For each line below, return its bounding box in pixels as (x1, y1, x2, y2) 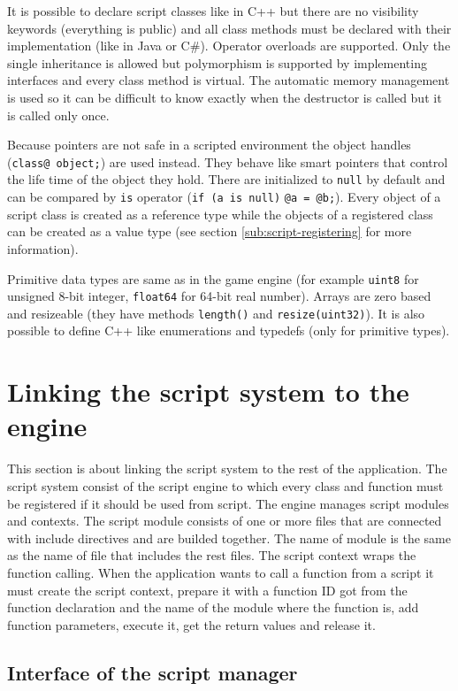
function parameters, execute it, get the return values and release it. (7, 615, 376, 633)
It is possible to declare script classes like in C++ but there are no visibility (7, 2, 419, 19)
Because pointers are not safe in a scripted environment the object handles (7, 135, 411, 154)
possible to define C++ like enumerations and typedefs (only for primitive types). (7, 321, 450, 340)
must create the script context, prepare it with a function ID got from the (7, 580, 408, 599)
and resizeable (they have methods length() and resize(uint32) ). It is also (7, 303, 425, 322)
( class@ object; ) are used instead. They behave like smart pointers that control (7, 152, 448, 171)
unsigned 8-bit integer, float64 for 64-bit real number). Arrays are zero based (7, 287, 431, 305)
